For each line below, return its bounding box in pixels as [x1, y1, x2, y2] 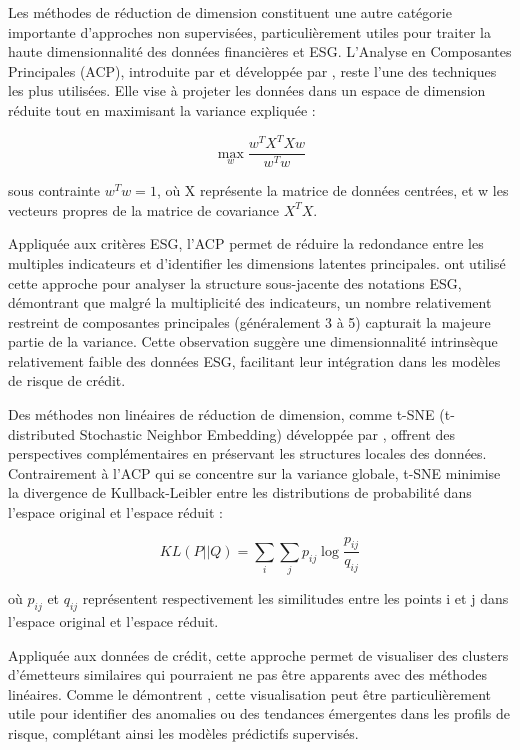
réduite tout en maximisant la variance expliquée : [8, 99, 316, 120]
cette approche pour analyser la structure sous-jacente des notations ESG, [8, 272, 462, 293]
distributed [8, 423, 76, 444]
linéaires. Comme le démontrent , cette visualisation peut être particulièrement [8, 683, 491, 704]
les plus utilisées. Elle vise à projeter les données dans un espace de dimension [8, 80, 486, 101]
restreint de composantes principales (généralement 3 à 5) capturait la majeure [8, 311, 491, 332]
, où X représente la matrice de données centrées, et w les [156, 180, 509, 201]
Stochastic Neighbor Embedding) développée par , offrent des [79, 423, 456, 444]
